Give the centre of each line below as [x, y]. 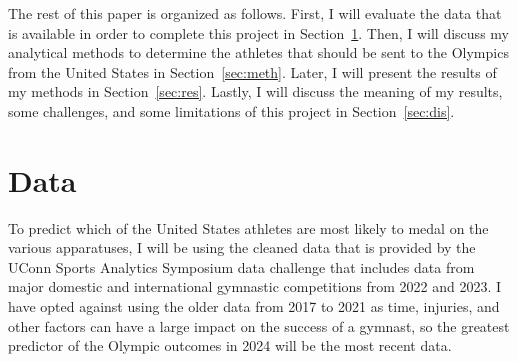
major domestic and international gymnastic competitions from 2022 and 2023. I [255, 286]
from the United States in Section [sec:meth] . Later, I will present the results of [252, 71]
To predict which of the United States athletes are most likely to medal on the [248, 227]
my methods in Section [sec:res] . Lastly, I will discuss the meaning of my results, [255, 91]
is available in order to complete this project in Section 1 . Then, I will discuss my [258, 32]
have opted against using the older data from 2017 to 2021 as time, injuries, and [254, 306]
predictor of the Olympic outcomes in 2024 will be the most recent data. [230, 345]
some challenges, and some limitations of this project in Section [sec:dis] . [231, 110]
